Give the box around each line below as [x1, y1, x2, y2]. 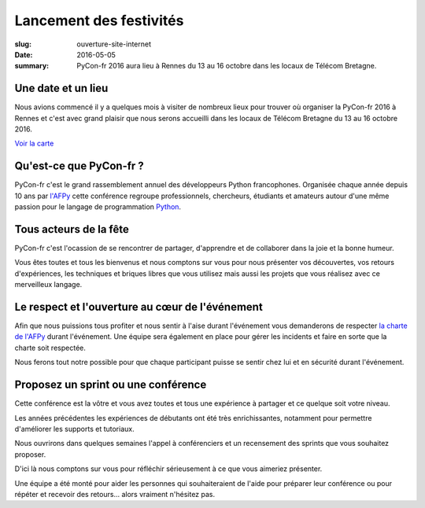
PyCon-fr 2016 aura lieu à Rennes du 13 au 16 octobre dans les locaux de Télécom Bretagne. [76, 61, 377, 71]
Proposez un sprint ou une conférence [14, 378, 207, 392]
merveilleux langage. [14, 280, 83, 289]
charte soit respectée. [14, 343, 86, 352]
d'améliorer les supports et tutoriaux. [14, 424, 135, 433]
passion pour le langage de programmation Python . [14, 202, 181, 212]
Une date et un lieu [14, 82, 109, 95]
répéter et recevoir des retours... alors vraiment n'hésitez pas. [14, 489, 216, 499]
